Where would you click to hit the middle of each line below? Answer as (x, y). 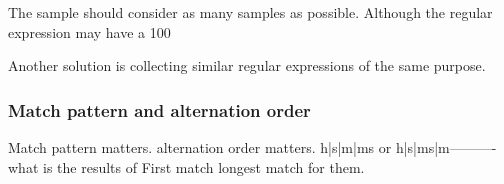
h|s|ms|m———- (446, 147)
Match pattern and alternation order (159, 109)
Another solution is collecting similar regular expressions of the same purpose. (247, 65)
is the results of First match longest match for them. (203, 166)
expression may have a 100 (89, 31)
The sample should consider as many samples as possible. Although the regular (250, 12)
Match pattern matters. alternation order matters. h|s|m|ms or (200, 147)
